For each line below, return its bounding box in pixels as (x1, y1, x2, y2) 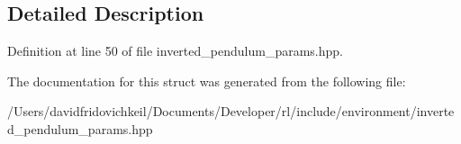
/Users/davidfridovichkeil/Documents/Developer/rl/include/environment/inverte (7, 102, 455, 121)
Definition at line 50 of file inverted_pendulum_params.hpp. (7, 41, 343, 60)
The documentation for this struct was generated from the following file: (7, 71, 406, 90)
